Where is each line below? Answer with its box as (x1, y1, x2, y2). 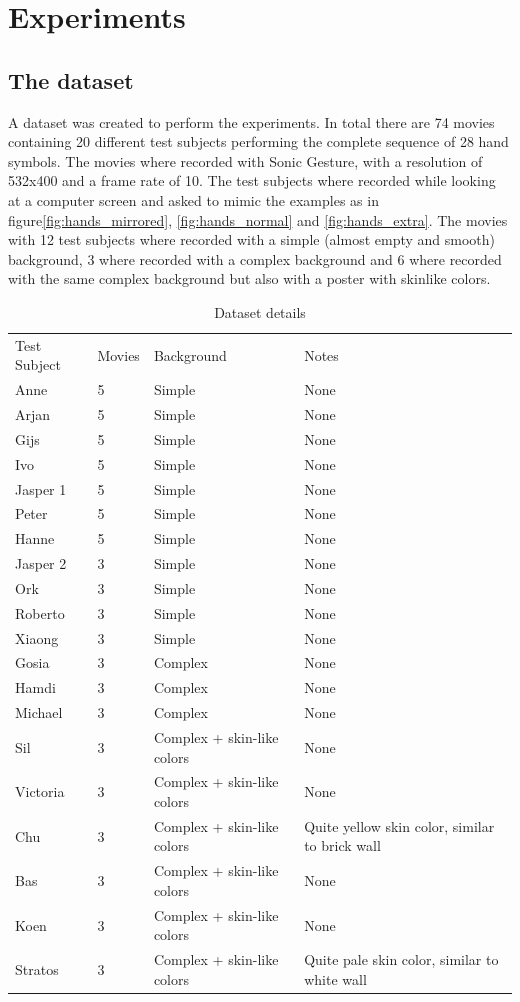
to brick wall (304, 835, 381, 856)
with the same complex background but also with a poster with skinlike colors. (8, 268, 491, 289)
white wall (304, 968, 367, 989)
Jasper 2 (15, 553, 67, 574)
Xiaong (15, 627, 59, 648)
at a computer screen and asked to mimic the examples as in (8, 189, 379, 210)
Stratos (15, 959, 59, 979)
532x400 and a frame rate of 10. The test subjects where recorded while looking (8, 170, 496, 191)
